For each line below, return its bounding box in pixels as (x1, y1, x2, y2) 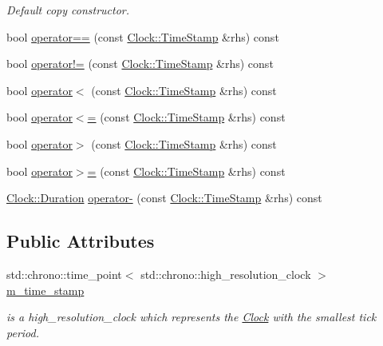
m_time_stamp (6, 281, 85, 298)
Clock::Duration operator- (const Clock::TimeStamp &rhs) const (6, 189, 322, 206)
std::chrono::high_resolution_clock (140, 265, 311, 282)
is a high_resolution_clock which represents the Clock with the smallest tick (6, 308, 377, 325)
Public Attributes (6, 229, 155, 253)
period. (6, 324, 39, 340)
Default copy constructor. (6, 2, 130, 18)
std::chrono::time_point (6, 265, 122, 282)
